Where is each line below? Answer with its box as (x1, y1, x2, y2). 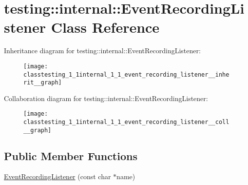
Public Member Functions (4, 148, 137, 163)
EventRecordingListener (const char (4, 171, 111, 181)
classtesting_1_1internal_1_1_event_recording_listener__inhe (23, 71, 229, 78)
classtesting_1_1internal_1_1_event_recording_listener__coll (23, 119, 229, 126)
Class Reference (51, 17, 160, 37)
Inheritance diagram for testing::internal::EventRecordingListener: (4, 45, 201, 56)
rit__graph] (23, 79, 62, 86)
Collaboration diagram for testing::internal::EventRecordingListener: (4, 93, 208, 103)
